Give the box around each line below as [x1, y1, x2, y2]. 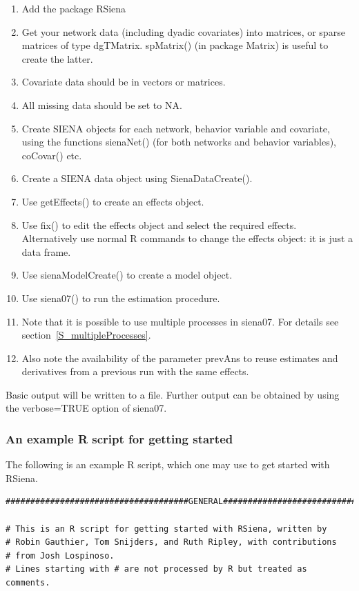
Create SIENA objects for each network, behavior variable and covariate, [21, 121, 330, 135]
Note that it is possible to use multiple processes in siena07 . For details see [21, 314, 339, 328]
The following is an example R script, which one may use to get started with [6, 457, 330, 472]
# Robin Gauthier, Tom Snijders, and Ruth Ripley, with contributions [6, 537, 337, 548]
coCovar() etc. [21, 148, 82, 162]
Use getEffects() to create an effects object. [21, 194, 204, 208]
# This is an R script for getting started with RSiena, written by [6, 523, 327, 534]
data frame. [21, 244, 71, 259]
